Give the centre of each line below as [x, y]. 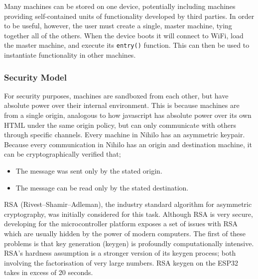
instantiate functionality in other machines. [70, 55]
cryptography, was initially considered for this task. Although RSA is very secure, [129, 214]
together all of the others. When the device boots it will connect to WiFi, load [124, 35]
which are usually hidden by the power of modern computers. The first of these [125, 233]
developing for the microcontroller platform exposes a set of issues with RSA [121, 224]
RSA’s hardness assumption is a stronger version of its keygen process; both [120, 253]
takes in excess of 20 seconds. [49, 272]
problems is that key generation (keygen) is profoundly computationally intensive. [129, 243]
